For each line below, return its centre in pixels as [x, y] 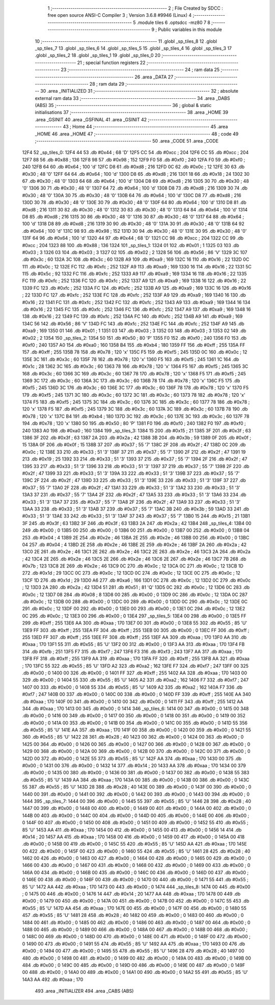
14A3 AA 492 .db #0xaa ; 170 [53, 979]
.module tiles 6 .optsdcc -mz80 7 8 [174, 22]
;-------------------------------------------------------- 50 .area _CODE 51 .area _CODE [127, 141]
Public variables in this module [190, 30]
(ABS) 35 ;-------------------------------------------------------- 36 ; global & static [123, 105]
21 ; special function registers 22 [111, 62]
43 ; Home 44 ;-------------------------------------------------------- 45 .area [145, 127]
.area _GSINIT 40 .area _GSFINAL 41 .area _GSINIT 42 [91, 119]
